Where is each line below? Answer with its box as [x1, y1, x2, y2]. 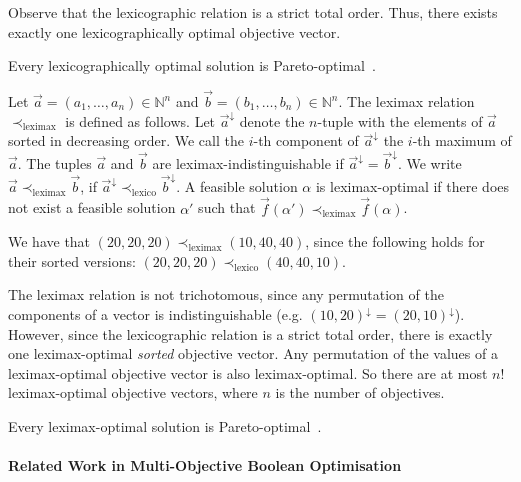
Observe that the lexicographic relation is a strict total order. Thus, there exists [8, 2, 498, 22]
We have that [8, 231, 91, 252]
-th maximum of [412, 130, 512, 151]
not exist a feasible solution [8, 197, 176, 218]
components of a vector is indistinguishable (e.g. [8, 304, 303, 324]
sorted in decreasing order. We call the [8, 130, 244, 151]
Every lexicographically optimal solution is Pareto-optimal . [8, 55, 376, 76]
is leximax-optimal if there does [315, 175, 510, 196]
